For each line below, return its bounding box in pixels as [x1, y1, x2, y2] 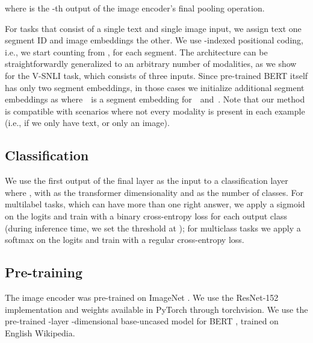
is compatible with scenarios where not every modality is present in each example [5, 104, 305, 117]
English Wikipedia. [5, 326, 75, 339]
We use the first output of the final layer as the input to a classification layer [5, 174, 288, 187]
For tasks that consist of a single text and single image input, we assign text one [5, 22, 302, 34]
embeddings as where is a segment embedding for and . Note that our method [5, 93, 305, 105]
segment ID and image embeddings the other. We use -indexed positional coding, [5, 34, 303, 46]
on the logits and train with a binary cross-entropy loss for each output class [5, 209, 287, 222]
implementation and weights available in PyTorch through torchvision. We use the [5, 303, 308, 315]
